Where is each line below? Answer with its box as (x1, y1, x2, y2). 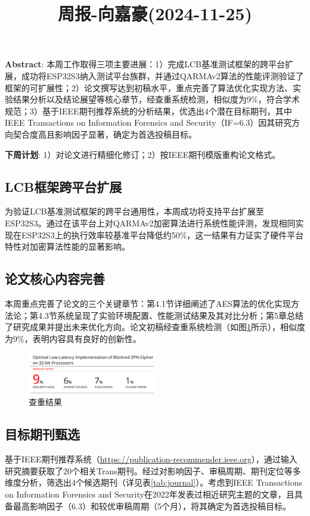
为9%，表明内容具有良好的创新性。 (5, 332, 141, 344)
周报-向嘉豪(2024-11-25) (57, 1, 252, 26)
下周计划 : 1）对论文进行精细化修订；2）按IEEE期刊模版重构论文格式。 (5, 148, 281, 160)
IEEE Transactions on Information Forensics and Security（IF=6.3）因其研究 (5, 116, 292, 129)
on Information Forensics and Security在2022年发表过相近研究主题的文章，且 (5, 487, 294, 500)
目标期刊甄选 (5, 425, 80, 443)
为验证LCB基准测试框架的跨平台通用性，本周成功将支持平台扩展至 (5, 205, 264, 217)
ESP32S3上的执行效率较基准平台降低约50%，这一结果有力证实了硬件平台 (21, 228, 304, 241)
